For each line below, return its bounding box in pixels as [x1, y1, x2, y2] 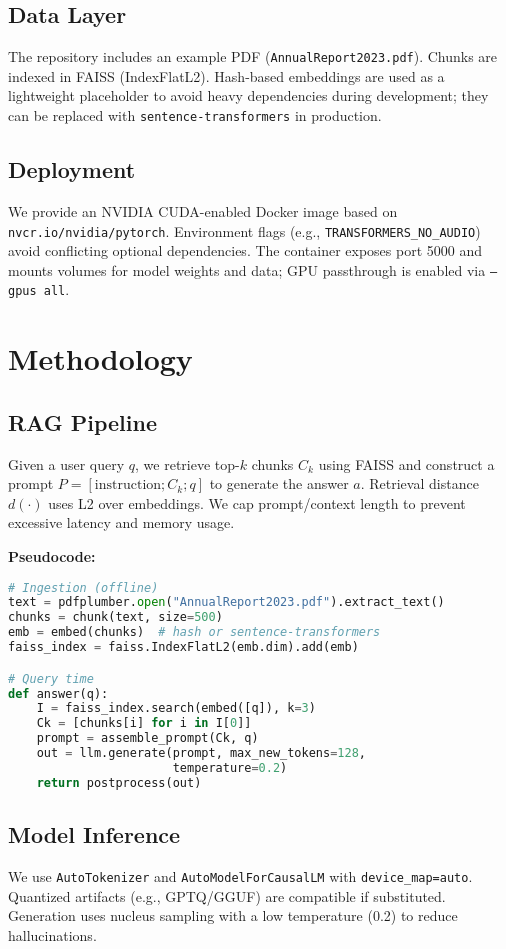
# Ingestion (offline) [8, 580, 159, 595]
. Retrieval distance [360, 473, 479, 494]
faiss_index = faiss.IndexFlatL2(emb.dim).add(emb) [8, 640, 359, 655]
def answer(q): [8, 686, 109, 701]
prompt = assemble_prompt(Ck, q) [36, 731, 259, 746]
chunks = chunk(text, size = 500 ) [8, 610, 223, 625]
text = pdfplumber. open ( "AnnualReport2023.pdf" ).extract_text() [8, 595, 445, 610]
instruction [94, 478, 162, 493]
